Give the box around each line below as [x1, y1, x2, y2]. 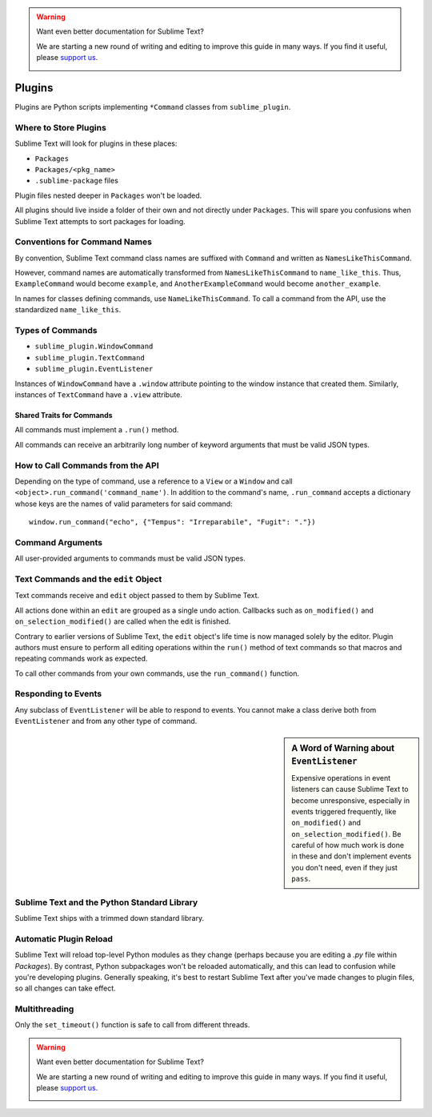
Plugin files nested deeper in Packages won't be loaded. [14, 191, 202, 200]
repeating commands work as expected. [14, 653, 148, 664]
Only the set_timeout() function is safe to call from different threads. [14, 1020, 250, 1030]
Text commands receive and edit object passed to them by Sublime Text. [14, 591, 260, 601]
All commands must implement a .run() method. [14, 425, 179, 435]
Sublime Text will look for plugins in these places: [14, 139, 178, 148]
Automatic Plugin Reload [14, 933, 114, 944]
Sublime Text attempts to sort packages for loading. [14, 216, 186, 226]
